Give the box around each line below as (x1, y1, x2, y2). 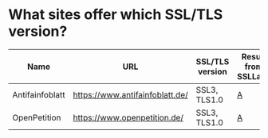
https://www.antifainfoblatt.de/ (73, 89, 189, 100)
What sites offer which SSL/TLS (8, 6, 223, 24)
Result (241, 51, 266, 62)
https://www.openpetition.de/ (73, 112, 184, 123)
